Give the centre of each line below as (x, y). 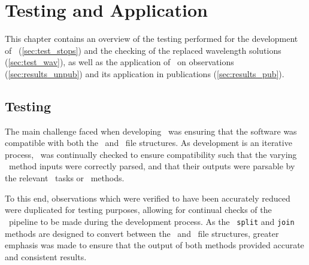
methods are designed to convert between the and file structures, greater (142, 233)
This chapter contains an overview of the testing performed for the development (152, 39)
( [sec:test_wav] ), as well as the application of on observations (119, 62)
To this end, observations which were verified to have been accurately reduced (148, 198)
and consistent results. (46, 256)
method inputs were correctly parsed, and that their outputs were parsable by (152, 166)
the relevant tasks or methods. (65, 178)
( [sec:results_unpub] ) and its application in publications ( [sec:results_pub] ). (145, 73)
